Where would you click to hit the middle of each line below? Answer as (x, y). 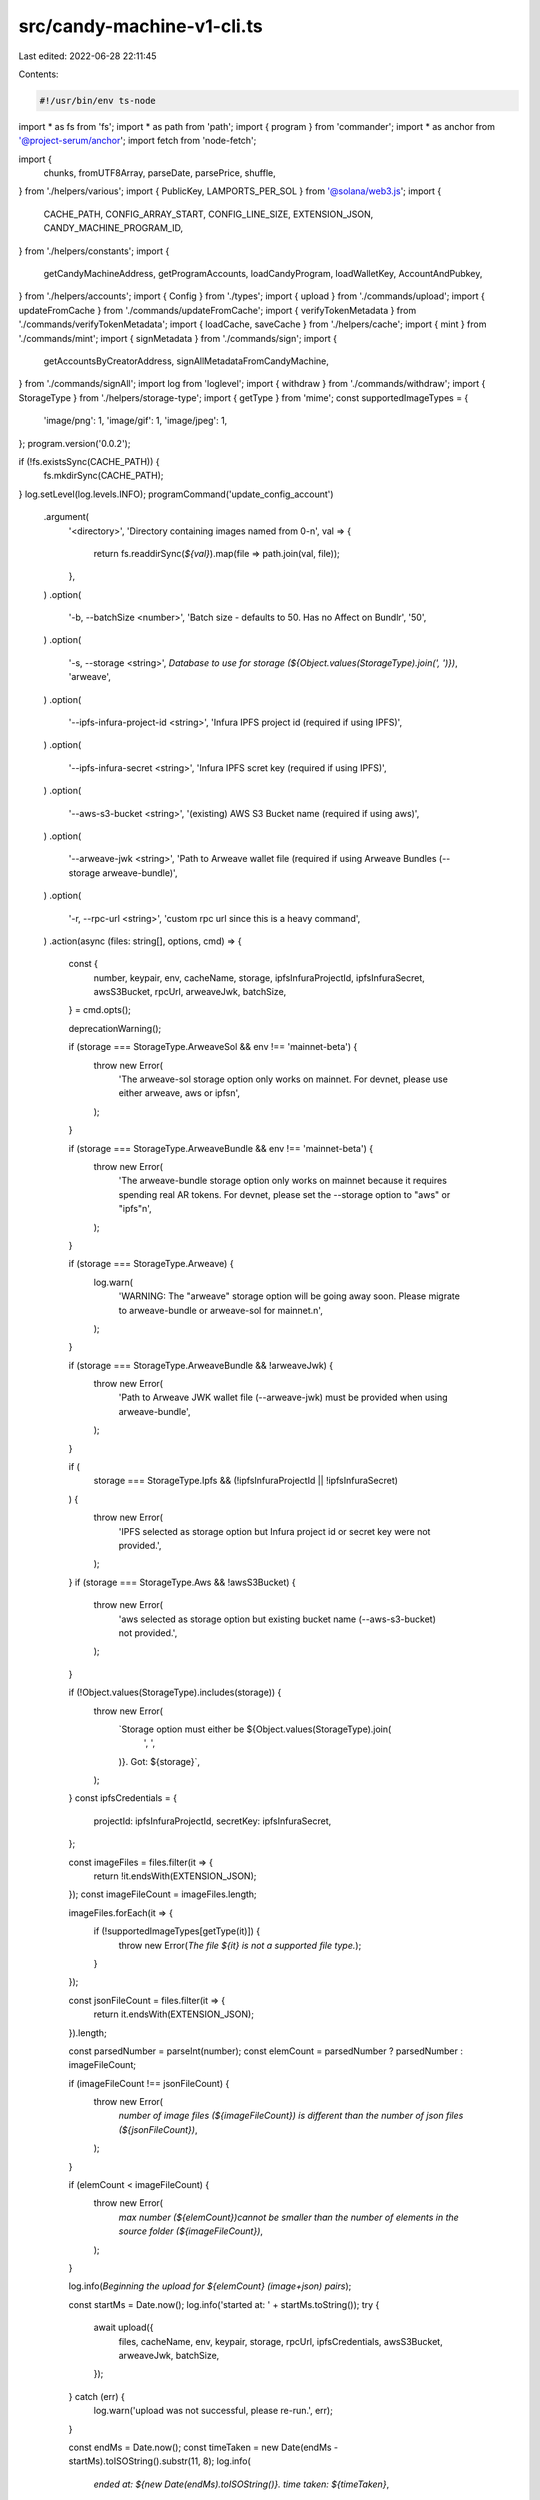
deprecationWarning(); (115, 1028)
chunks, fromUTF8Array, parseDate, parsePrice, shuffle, (159, 173)
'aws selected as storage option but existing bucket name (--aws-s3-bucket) (277, 1619)
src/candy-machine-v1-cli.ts (141, 26)
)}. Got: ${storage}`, (159, 1761)
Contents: (38, 74)
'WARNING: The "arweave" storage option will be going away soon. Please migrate (289, 1296)
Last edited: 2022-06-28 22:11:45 (87, 56)
